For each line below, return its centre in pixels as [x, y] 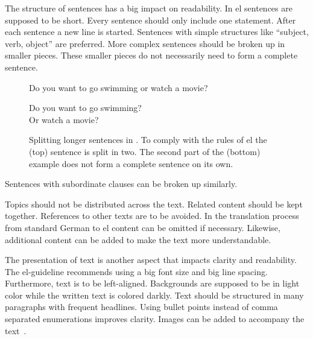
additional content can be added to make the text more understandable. [138, 239]
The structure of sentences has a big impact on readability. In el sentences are [149, 8]
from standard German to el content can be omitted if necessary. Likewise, [143, 227]
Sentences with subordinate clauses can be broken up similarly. [121, 184]
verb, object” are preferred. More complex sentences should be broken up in [145, 43]
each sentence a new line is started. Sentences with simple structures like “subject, [157, 32]
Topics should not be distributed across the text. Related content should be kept [154, 204]
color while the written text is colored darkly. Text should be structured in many [154, 295]
